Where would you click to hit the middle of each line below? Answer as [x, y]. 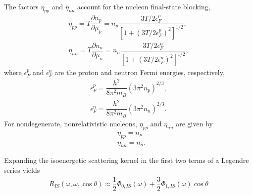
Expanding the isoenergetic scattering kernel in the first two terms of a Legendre [126, 160]
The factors [21, 6]
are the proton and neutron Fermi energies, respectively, [140, 72]
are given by [194, 123]
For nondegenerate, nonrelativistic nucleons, [71, 123]
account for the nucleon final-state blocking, [144, 6]
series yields [22, 170]
